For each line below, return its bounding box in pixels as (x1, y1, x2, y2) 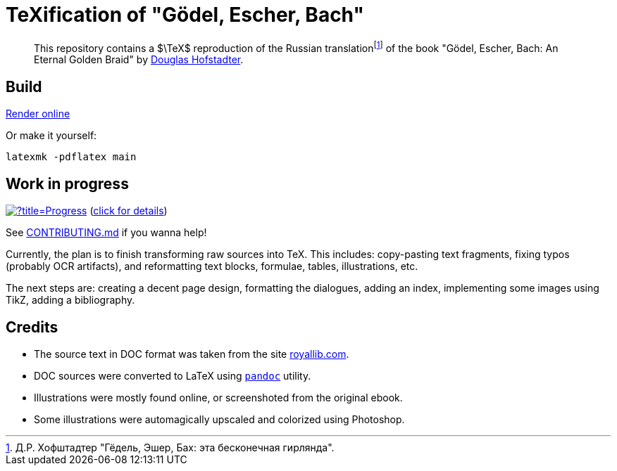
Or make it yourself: (6, 129, 97, 142)
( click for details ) (89, 205, 168, 217)
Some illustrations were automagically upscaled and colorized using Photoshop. (34, 413, 405, 425)
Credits (6, 318, 58, 336)
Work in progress (6, 174, 129, 193)
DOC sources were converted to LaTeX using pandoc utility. (34, 369, 311, 382)
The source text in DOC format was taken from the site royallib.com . (34, 347, 349, 360)
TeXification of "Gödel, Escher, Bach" (6, 3, 364, 27)
